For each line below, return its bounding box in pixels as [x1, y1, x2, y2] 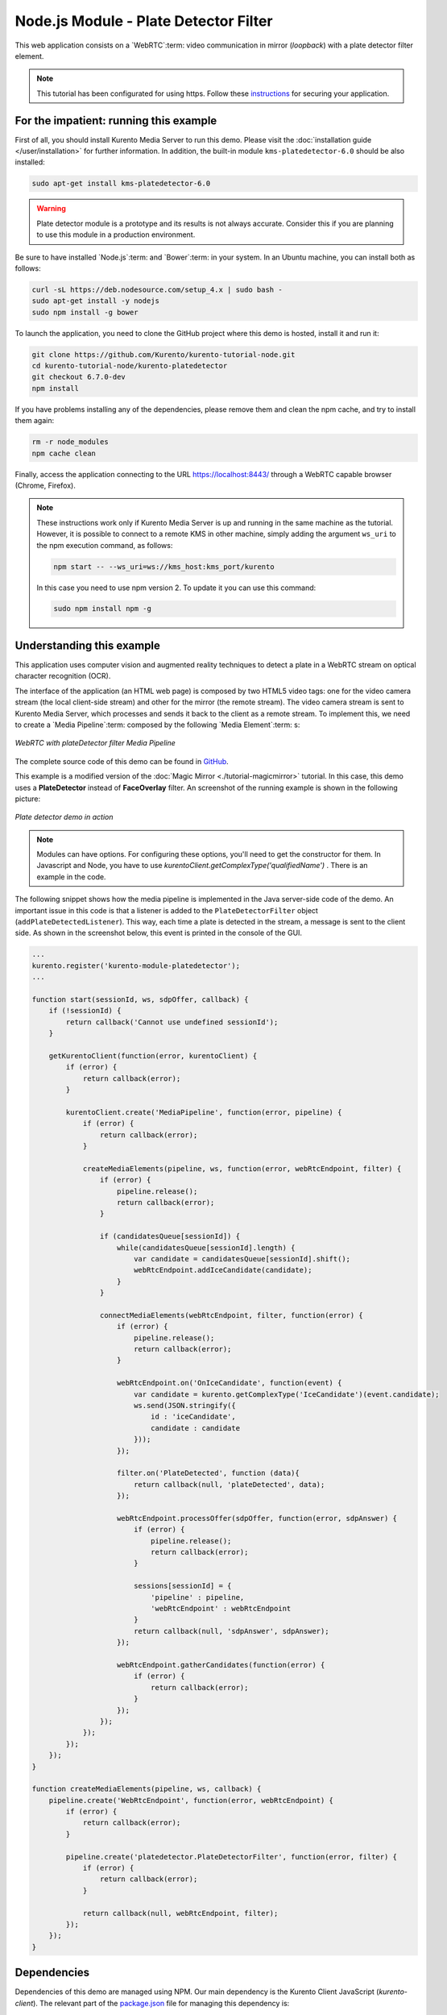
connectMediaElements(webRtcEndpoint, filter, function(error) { [99, 1311, 364, 1319]
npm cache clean [31, 448, 97, 458]
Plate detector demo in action [14, 812, 114, 822]
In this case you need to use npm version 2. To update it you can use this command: [36, 583, 317, 592]
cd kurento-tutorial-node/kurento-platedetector [31, 361, 228, 371]
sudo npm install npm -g [53, 604, 152, 613]
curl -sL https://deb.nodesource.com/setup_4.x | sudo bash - [31, 285, 283, 294]
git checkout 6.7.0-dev [31, 372, 126, 382]
